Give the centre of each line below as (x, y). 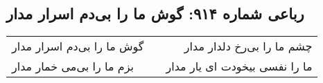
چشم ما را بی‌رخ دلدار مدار (248, 46)
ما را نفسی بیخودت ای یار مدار (239, 66)
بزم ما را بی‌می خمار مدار (73, 66)
